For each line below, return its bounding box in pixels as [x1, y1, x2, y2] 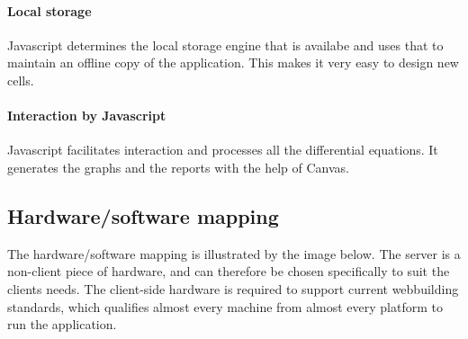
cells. [7, 70, 34, 89]
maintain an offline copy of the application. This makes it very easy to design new [7, 53, 459, 72]
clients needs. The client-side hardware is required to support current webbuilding [7, 279, 459, 298]
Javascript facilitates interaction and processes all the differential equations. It [7, 140, 438, 159]
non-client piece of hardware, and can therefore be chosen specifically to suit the [7, 262, 450, 281]
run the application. [7, 315, 117, 334]
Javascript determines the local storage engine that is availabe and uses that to [7, 35, 444, 54]
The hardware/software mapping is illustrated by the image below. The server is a [7, 244, 461, 263]
